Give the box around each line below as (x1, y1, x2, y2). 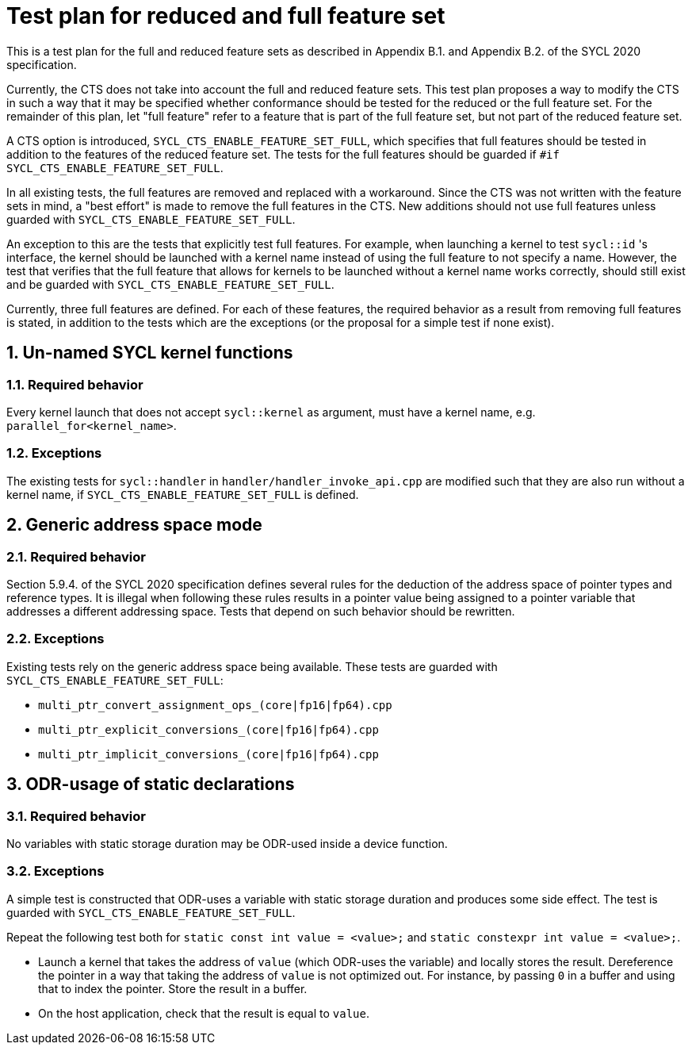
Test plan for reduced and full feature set (6, 2, 445, 29)
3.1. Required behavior (6, 807, 146, 824)
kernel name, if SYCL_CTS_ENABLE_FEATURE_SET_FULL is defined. (6, 487, 359, 501)
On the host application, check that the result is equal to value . (38, 1006, 369, 1020)
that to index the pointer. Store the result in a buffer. (38, 981, 308, 995)
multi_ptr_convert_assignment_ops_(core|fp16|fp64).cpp (38, 698, 392, 712)
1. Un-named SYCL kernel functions (6, 343, 293, 363)
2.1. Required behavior (6, 548, 146, 565)
